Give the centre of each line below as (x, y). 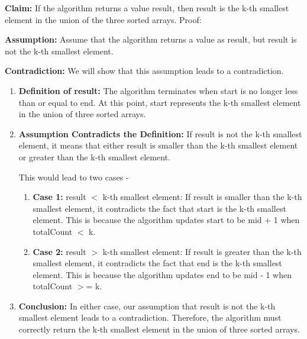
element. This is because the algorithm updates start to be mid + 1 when (166, 220)
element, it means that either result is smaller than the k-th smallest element (158, 145)
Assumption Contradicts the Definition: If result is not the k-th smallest (160, 133)
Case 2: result (59, 251)
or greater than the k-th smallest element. (94, 156)
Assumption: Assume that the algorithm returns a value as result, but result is (151, 39)
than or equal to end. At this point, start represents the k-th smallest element (160, 102)
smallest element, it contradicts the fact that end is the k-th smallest (157, 263)
